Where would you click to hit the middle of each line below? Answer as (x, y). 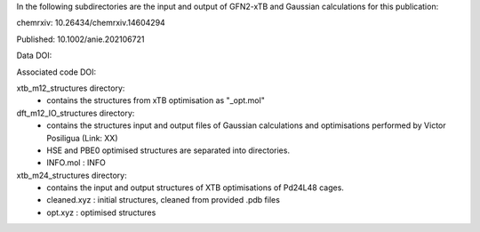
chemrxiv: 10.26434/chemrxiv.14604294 (91, 23)
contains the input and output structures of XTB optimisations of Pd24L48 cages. (195, 188)
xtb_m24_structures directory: (72, 175)
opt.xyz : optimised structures (101, 212)
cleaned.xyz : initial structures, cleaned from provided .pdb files (163, 200)
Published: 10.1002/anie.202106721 (80, 39)
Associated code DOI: (56, 72)
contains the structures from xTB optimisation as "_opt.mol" (156, 100)
